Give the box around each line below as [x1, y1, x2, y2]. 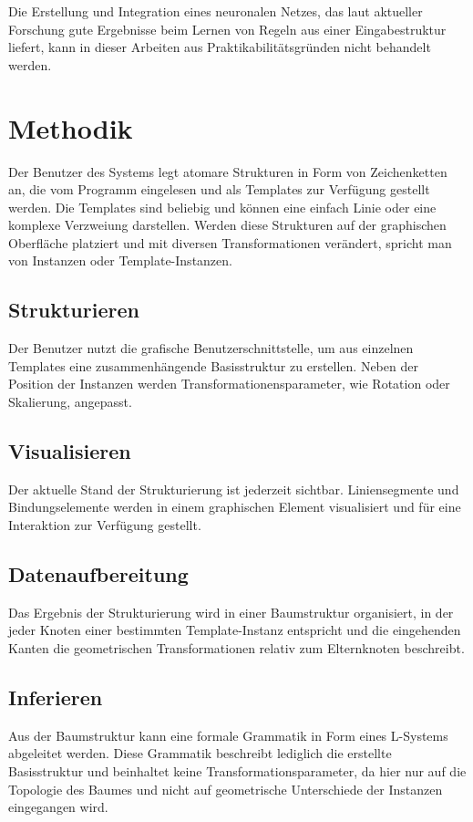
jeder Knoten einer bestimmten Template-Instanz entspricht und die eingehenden [8, 620, 461, 640]
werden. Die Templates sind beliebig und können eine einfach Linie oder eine [8, 197, 437, 216]
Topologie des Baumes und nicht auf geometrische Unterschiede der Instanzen [8, 779, 443, 798]
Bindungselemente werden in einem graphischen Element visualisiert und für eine [8, 497, 461, 516]
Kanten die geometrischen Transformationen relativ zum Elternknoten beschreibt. [8, 639, 465, 658]
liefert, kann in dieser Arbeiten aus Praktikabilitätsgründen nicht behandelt [8, 37, 431, 57]
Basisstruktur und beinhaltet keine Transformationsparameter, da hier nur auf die [8, 762, 467, 780]
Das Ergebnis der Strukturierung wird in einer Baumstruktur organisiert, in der [8, 602, 454, 621]
